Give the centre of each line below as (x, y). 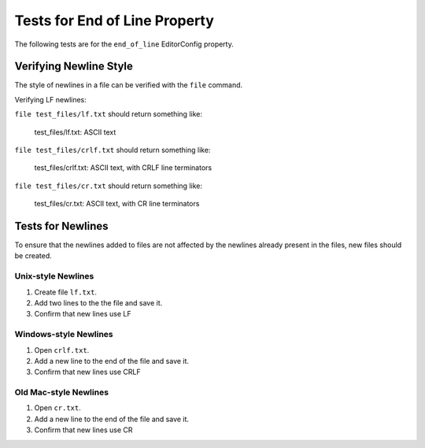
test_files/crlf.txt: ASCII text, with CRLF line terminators (123, 168)
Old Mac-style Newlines (62, 392)
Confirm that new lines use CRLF (87, 372)
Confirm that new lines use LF (83, 314)
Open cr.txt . (58, 408)
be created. (33, 256)
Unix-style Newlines (54, 276)
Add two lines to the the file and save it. (98, 303)
